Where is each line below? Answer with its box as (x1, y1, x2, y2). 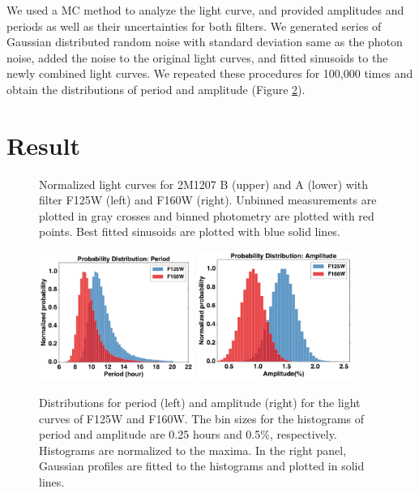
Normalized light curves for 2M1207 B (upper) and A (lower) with (39, 175, 369, 192)
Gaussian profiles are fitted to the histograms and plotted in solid (39, 457, 365, 474)
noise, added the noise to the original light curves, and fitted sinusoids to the (6, 49, 388, 66)
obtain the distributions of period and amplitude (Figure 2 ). (6, 80, 306, 97)
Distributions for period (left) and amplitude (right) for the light (39, 394, 361, 411)
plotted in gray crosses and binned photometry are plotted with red (39, 207, 374, 224)
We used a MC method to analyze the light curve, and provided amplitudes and (6, 2, 404, 18)
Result (6, 128, 80, 161)
